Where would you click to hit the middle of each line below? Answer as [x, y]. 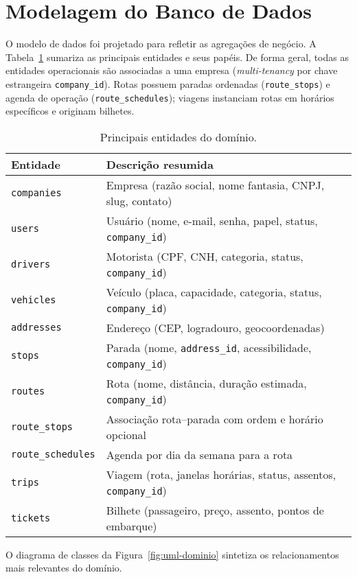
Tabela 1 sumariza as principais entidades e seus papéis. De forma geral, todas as [177, 57]
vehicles [34, 299]
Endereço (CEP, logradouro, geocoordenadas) [215, 327]
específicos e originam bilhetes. [70, 111]
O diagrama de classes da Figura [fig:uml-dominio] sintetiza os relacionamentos [172, 554]
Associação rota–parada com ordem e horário [215, 419]
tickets [31, 518]
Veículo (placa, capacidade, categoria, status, [214, 292]
